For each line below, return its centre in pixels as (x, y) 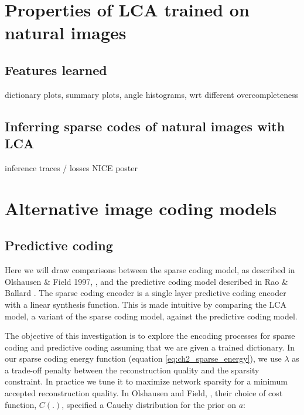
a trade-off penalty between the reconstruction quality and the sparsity (132, 370)
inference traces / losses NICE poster (71, 167)
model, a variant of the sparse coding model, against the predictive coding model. (151, 316)
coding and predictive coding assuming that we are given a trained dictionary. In (150, 347)
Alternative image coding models (141, 208)
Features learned (56, 69)
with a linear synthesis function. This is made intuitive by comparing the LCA (146, 304)
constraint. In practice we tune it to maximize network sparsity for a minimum (146, 381)
